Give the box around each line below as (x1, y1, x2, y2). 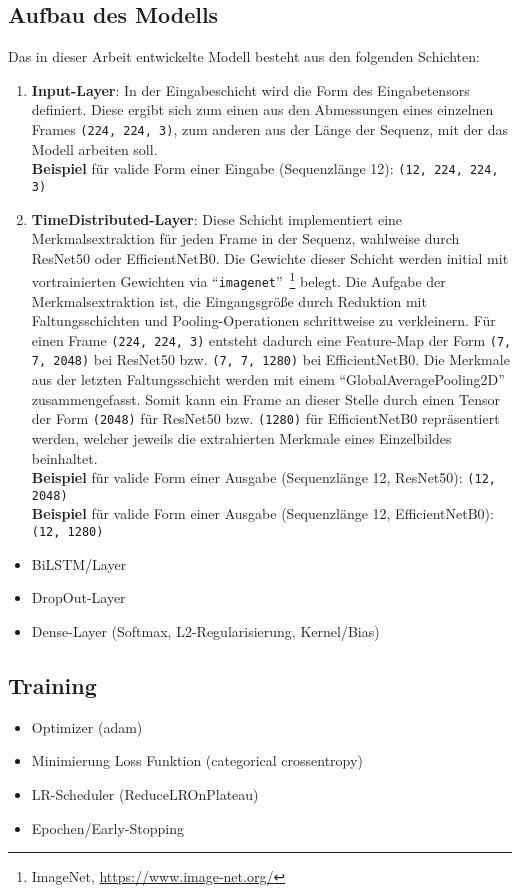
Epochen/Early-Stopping (31, 817, 184, 838)
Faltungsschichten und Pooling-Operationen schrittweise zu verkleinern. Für (31, 310, 496, 331)
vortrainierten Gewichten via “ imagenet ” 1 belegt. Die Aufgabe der (31, 268, 446, 291)
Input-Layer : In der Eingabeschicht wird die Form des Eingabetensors (31, 79, 470, 100)
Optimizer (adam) (31, 716, 143, 737)
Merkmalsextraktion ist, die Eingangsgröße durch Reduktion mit (31, 290, 427, 311)
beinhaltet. (31, 447, 98, 468)
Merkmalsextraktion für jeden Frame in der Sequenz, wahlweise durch (31, 228, 460, 249)
